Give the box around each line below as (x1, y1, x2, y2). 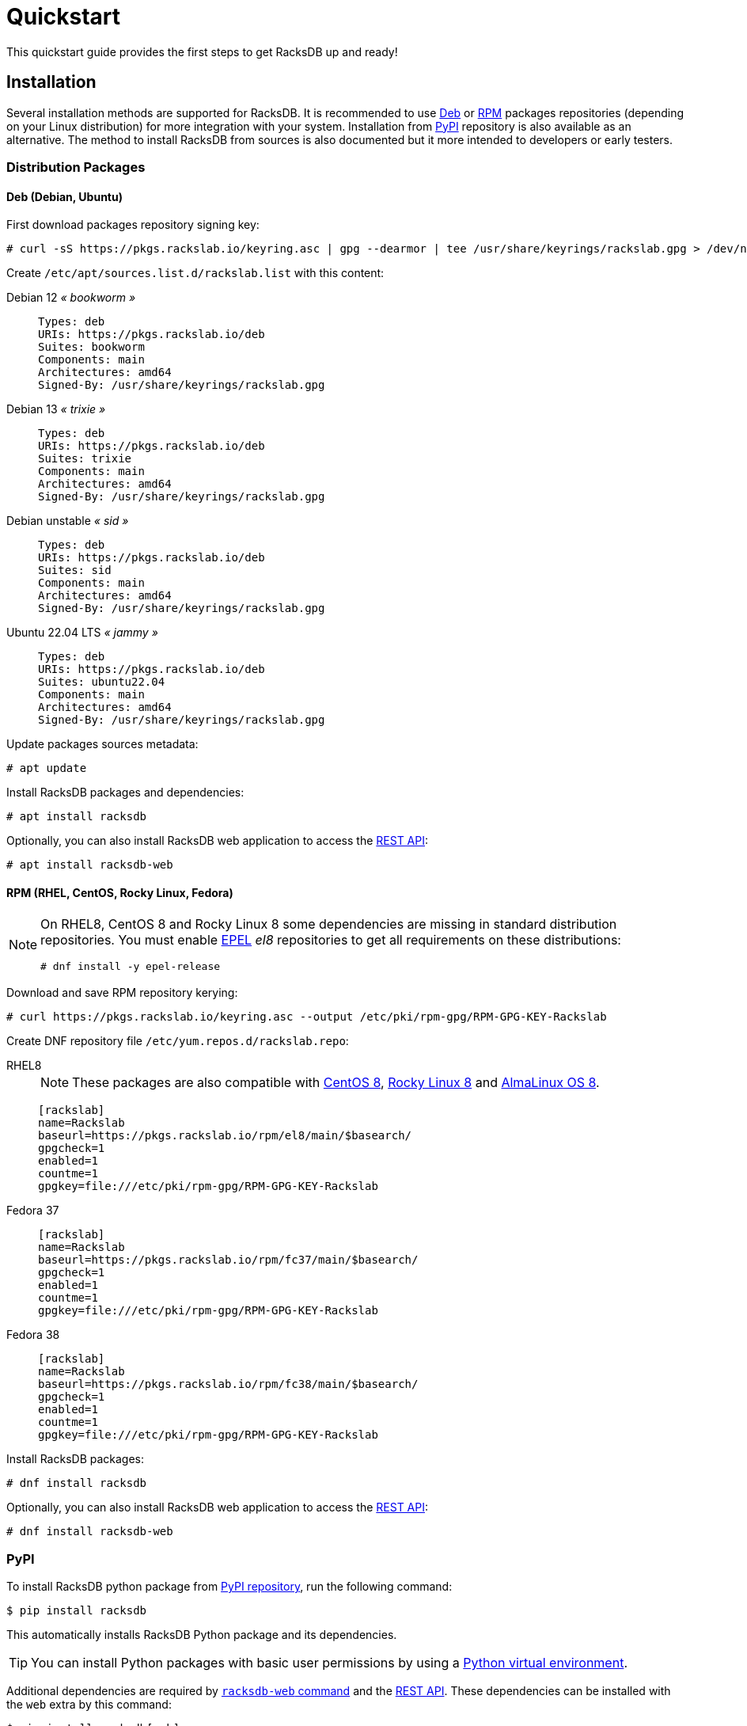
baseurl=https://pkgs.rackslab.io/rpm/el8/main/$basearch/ (38, 1129, 412, 1142)
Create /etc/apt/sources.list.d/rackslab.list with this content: (6, 266, 385, 280)
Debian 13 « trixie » (6, 402, 106, 416)
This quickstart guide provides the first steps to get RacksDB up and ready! (6, 44, 398, 59)
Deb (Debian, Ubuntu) (6, 189, 123, 203)
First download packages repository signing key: (6, 218, 260, 232)
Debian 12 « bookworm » (6, 291, 136, 305)
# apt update (6, 762, 87, 775)
